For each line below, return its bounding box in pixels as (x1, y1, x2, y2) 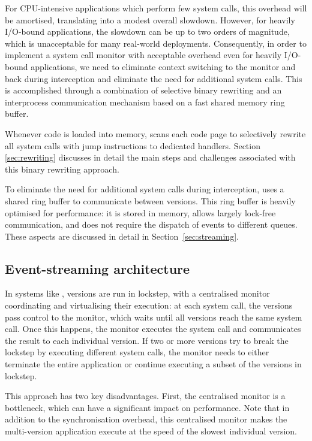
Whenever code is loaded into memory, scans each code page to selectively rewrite (5, 127, 306, 140)
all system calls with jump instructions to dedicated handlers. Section (5, 139, 260, 152)
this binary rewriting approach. (5, 162, 119, 175)
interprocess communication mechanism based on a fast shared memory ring (5, 95, 285, 108)
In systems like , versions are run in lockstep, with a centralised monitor (5, 287, 270, 300)
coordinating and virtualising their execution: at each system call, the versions (5, 299, 293, 312)
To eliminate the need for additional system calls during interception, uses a (5, 183, 284, 195)
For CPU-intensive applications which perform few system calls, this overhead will (5, 2, 307, 14)
